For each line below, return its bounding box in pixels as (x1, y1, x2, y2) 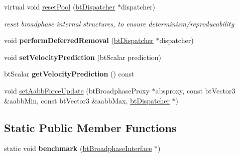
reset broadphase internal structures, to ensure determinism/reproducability (4, 18, 234, 28)
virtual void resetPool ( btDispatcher (4, 1, 115, 11)
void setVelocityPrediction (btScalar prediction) (4, 51, 162, 62)
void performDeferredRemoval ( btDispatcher (4, 35, 154, 45)
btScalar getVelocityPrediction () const (4, 68, 135, 79)
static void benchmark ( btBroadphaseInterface (4, 143, 152, 153)
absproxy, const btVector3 (155, 85, 235, 95)
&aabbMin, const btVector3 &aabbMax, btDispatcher (4, 95, 170, 105)
